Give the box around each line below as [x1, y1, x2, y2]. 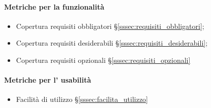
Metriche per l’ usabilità [4, 75, 92, 85]
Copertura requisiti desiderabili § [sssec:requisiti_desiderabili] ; [16, 38, 208, 48]
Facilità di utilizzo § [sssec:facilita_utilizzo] [16, 94, 148, 104]
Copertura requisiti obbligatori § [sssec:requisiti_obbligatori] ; [16, 20, 204, 31]
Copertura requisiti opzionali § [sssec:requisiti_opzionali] [16, 54, 191, 65]
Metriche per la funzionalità [4, 1, 105, 12]
